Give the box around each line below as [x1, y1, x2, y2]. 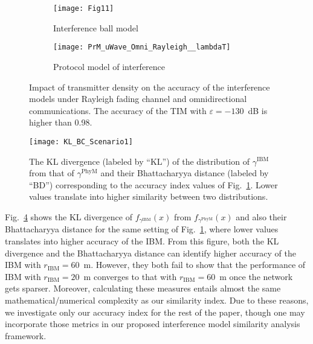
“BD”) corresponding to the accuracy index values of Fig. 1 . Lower [29, 178, 278, 191]
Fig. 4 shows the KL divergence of [5, 210, 132, 223]
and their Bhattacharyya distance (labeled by [100, 167, 269, 179]
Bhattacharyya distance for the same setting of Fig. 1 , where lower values [5, 223, 279, 235]
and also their [236, 210, 287, 223]
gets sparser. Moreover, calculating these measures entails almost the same [5, 282, 281, 295]
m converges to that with [83, 270, 177, 282]
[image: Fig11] [53, 4, 114, 13]
